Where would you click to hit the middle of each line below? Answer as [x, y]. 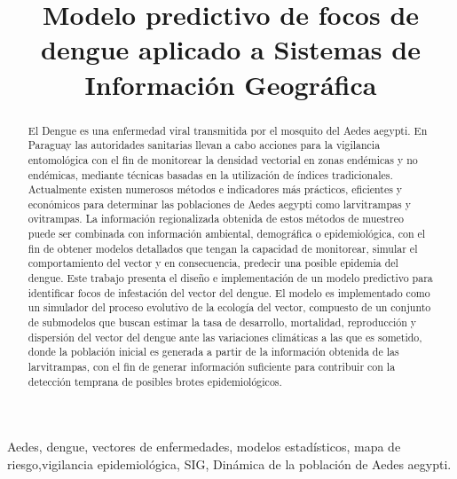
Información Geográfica [231, 84]
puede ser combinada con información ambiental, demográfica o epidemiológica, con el [227, 234]
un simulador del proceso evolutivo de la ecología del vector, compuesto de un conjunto [229, 307]
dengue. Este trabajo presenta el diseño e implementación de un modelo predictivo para [230, 278]
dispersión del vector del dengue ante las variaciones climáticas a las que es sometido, [225, 337]
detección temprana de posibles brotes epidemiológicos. [155, 381]
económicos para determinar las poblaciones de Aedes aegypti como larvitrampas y [219, 204]
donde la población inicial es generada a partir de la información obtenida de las [213, 352]
